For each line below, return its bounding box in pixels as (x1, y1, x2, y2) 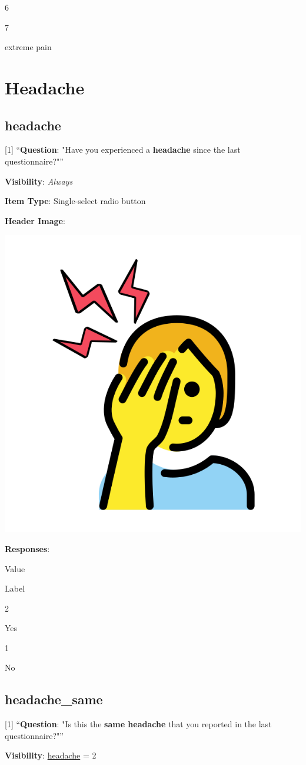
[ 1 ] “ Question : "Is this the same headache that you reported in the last (5, 718, 272, 730)
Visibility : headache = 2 (5, 749, 97, 761)
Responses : (5, 542, 50, 554)
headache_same (5, 690, 103, 708)
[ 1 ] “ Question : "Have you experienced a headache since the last (5, 143, 241, 156)
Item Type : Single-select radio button (5, 195, 146, 207)
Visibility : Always (5, 175, 73, 187)
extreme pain (5, 41, 52, 53)
